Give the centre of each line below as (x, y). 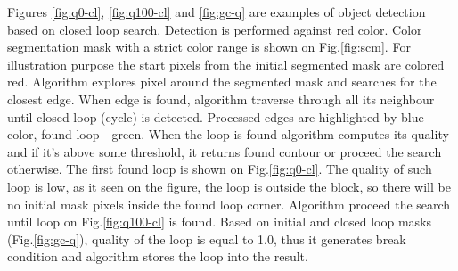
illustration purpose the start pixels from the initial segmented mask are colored (226, 64)
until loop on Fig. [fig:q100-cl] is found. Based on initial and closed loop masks (220, 222)
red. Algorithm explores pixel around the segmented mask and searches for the (222, 82)
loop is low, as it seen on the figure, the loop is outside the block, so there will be (229, 186)
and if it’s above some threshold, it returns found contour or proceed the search (225, 151)
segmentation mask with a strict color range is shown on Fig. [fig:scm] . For (209, 47)
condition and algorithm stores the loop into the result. (158, 256)
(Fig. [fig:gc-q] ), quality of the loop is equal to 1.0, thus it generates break (207, 238)
